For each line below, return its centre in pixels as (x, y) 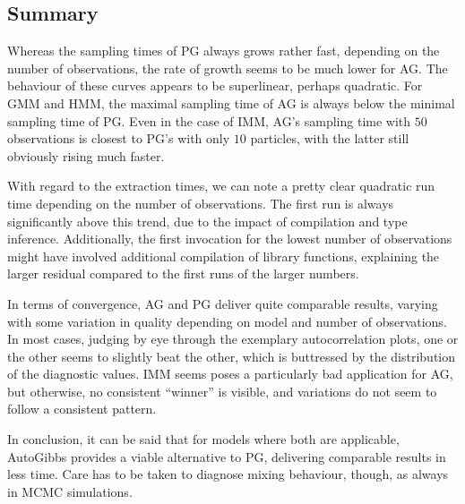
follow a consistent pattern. (82, 409)
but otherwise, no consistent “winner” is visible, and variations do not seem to (222, 391)
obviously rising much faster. (86, 155)
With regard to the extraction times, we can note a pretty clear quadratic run (221, 186)
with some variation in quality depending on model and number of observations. (227, 321)
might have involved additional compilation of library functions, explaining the (224, 256)
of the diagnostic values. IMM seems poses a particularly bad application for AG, (230, 374)
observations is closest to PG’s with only (119, 138)
